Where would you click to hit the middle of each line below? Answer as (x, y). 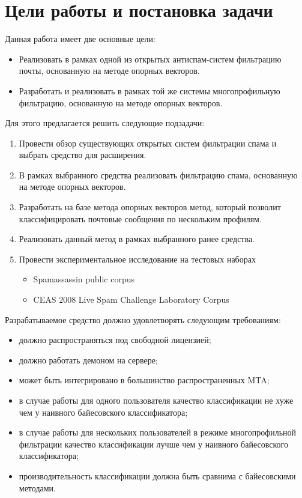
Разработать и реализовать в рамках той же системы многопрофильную (149, 90)
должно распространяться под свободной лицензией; (115, 340)
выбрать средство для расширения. (83, 155)
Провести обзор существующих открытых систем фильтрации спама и (148, 143)
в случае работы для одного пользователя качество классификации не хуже (156, 400)
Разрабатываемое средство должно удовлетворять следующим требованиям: (143, 319)
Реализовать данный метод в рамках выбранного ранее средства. (137, 239)
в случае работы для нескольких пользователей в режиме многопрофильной (158, 432)
